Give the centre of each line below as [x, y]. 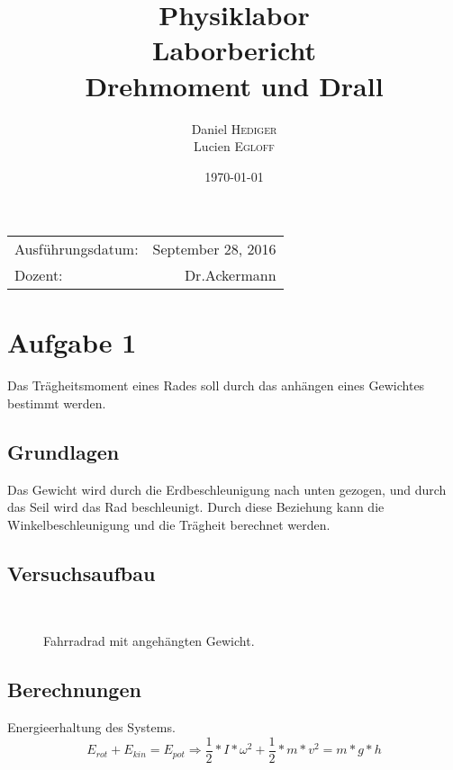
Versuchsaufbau [82, 573]
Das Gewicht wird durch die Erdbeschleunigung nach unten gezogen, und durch [227, 489]
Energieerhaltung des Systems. [91, 727]
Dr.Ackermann [230, 275]
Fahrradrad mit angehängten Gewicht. [149, 641]
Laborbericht [234, 50]
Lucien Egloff [234, 146]
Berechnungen [74, 689]
